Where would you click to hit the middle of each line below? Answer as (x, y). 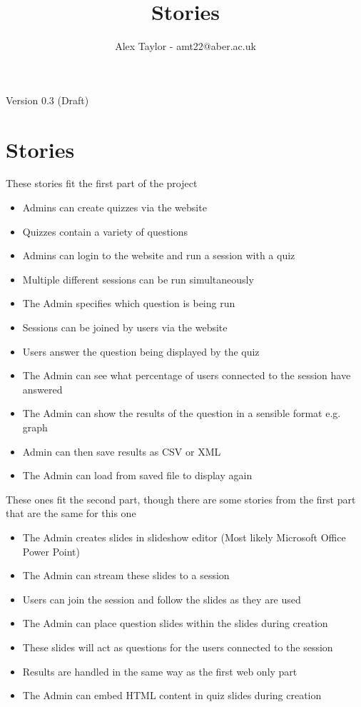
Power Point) (51, 551)
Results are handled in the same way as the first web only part (160, 671)
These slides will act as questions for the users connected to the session (178, 647)
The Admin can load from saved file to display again (137, 475)
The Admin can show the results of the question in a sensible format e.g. (182, 413)
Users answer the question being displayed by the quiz (141, 351)
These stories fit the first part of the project (102, 183)
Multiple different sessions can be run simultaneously (138, 279)
